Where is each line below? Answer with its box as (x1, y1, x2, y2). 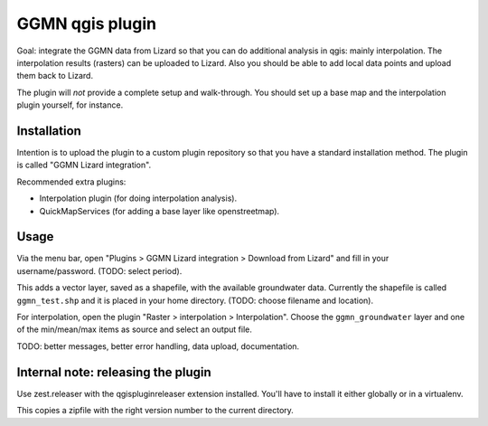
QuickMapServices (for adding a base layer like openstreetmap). (39, 205, 280, 216)
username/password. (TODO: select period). (16, 265, 183, 276)
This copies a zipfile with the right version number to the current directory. (16, 405, 294, 416)
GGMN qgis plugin (16, 14, 157, 33)
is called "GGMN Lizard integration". (16, 159, 152, 171)
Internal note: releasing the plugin (16, 364, 211, 380)
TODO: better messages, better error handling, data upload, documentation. (16, 340, 300, 352)
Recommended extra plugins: (16, 176, 127, 187)
